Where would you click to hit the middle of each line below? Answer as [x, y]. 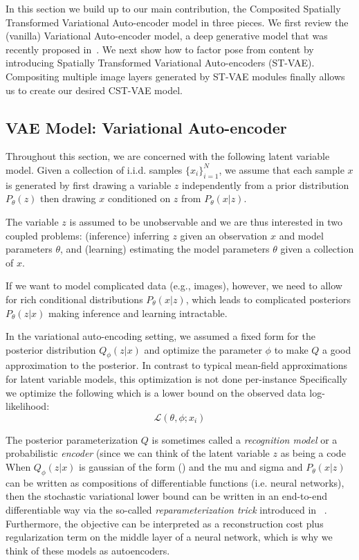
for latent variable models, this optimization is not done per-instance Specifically [176, 379]
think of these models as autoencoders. [88, 550]
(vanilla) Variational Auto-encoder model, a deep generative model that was [167, 36]
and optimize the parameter [203, 349]
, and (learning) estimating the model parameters [165, 249]
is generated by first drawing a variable [89, 184]
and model [301, 235]
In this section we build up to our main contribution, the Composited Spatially [173, 8]
